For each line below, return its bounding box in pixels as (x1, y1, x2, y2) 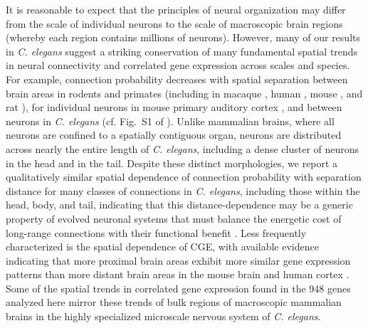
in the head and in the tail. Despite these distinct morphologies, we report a (6, 155, 338, 170)
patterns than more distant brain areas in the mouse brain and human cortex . (6, 267, 349, 282)
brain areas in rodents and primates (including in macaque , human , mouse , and (6, 85, 363, 100)
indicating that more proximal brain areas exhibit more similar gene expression (6, 253, 351, 268)
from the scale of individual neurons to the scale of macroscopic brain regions (6, 16, 343, 31)
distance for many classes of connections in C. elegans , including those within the (6, 183, 360, 198)
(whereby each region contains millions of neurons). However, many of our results (6, 30, 360, 45)
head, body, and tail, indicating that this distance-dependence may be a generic (6, 197, 353, 212)
